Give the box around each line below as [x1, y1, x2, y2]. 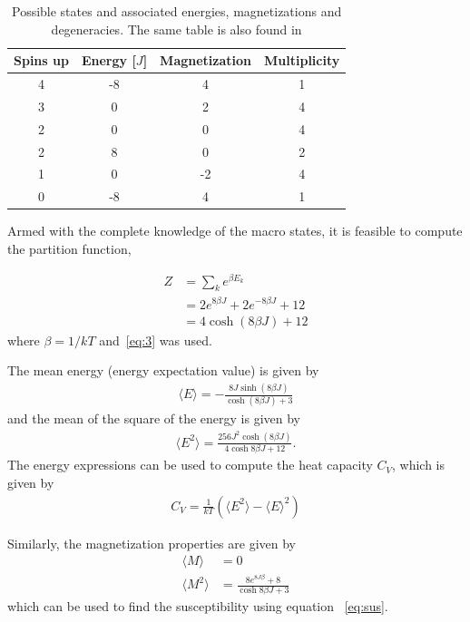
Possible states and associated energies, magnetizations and [11, 2, 342, 20]
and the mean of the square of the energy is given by [7, 409, 300, 428]
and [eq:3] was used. [99, 330, 212, 349]
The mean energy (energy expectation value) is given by [7, 361, 319, 380]
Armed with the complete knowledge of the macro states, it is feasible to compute [7, 221, 463, 240]
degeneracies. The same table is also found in [51, 19, 302, 38]
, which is [392, 455, 446, 474]
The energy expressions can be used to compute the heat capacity [7, 455, 373, 474]
